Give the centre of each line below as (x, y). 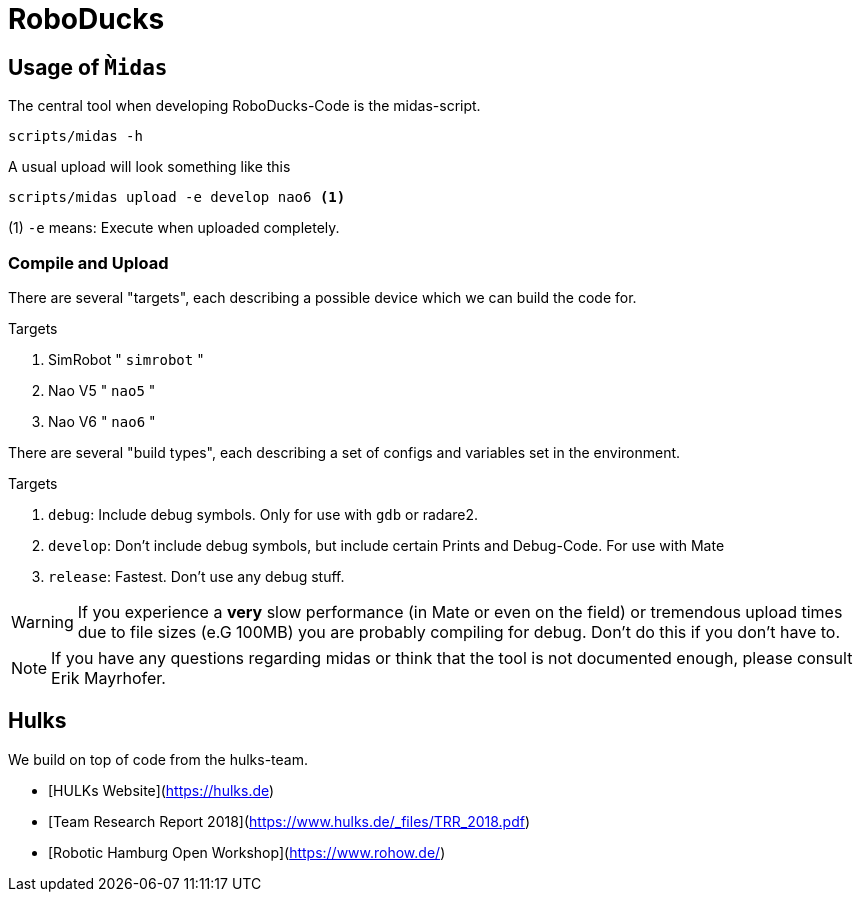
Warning (42, 621)
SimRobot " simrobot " (126, 359)
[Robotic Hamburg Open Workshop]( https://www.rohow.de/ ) (247, 852)
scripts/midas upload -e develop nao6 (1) (177, 197)
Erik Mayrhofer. (108, 677)
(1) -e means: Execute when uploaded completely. (174, 228)
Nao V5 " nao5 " (102, 390)
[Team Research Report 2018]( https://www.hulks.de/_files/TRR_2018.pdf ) (289, 821)
